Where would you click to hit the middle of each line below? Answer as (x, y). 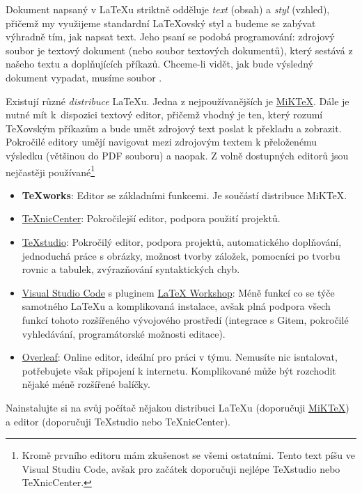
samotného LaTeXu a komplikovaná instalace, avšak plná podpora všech (176, 306)
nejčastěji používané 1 (50, 171)
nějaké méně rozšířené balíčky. (86, 384)
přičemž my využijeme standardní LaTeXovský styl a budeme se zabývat (161, 23)
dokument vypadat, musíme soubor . (84, 77)
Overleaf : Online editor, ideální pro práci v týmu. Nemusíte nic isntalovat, (180, 357)
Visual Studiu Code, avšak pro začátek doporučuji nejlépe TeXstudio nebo (181, 468)
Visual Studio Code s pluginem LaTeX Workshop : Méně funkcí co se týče (178, 292)
